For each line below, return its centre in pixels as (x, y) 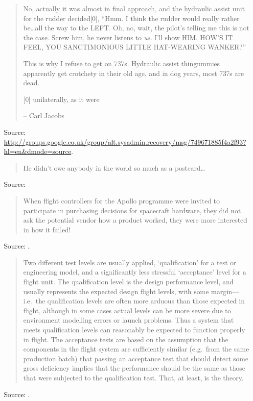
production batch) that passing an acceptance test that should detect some (136, 358)
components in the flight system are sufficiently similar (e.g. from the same (136, 349)
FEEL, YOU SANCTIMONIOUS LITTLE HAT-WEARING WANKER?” (135, 47)
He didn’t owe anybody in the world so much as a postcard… (114, 167)
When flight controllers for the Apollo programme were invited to (122, 200)
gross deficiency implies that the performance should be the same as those (134, 368)
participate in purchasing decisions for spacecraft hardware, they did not (132, 210)
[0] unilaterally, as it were (61, 99)
